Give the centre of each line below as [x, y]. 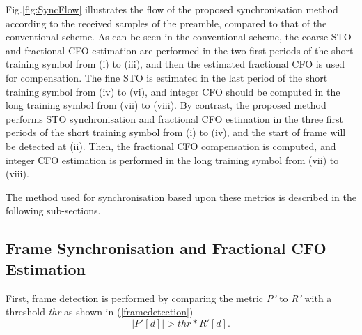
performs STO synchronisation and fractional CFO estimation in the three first [175, 118]
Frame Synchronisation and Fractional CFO [166, 248]
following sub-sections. [53, 210]
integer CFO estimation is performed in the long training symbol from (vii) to [172, 159]
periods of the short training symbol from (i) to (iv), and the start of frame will [176, 132]
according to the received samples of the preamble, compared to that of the [166, 23]
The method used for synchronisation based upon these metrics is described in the [181, 196]
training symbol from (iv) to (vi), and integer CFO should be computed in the [173, 91]
